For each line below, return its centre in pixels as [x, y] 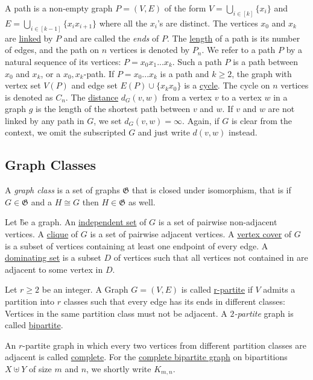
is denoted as [29, 97]
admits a [279, 289]
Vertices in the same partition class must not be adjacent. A [116, 313]
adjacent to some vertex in [54, 269]
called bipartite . [34, 325]
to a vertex [242, 97]
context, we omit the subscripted [65, 132]
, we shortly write [119, 368]
